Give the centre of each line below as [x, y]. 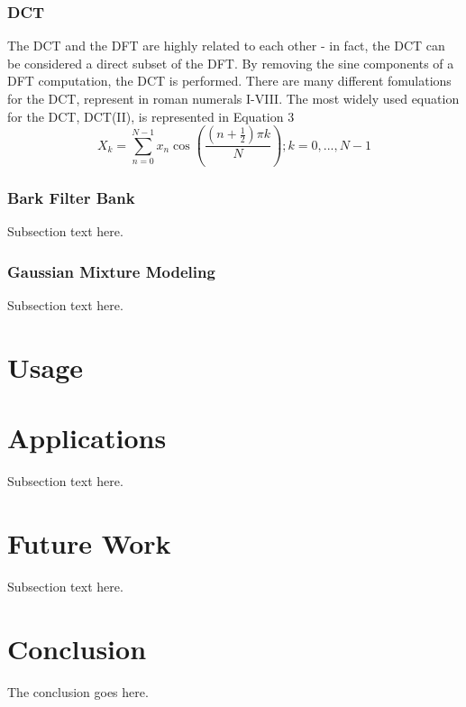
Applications [87, 438]
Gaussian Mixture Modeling [111, 271]
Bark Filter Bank [71, 198]
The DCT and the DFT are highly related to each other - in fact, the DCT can [226, 46]
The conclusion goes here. [78, 691]
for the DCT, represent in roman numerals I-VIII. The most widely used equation [233, 98]
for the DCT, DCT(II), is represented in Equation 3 [151, 116]
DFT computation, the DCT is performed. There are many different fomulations [229, 81]
